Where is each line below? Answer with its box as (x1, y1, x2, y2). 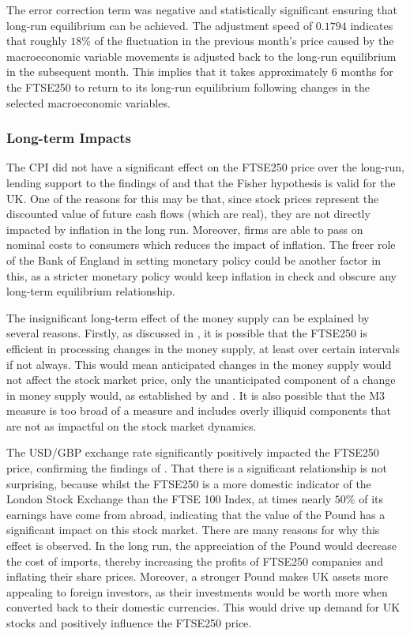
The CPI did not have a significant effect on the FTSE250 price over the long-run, (6, 159, 404, 175)
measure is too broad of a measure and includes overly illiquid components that (6, 402, 392, 419)
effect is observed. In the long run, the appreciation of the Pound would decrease (6, 537, 397, 554)
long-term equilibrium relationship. (6, 283, 175, 299)
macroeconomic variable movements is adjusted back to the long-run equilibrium (6, 47, 397, 64)
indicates (350, 17, 393, 33)
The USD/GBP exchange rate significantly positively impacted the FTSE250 (6, 444, 379, 461)
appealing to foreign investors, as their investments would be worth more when (6, 583, 388, 600)
